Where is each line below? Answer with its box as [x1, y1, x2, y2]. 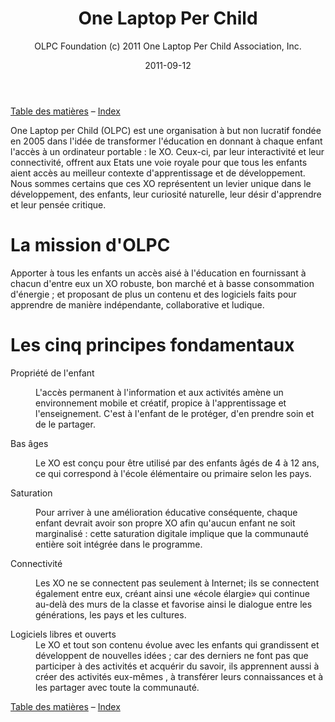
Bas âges [10, 437, 49, 449]
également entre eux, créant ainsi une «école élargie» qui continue [35, 587, 310, 599]
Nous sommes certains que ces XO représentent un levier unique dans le [10, 177, 312, 189]
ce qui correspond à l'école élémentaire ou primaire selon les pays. [35, 467, 312, 479]
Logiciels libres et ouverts [10, 628, 117, 640]
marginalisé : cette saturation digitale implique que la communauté [35, 527, 309, 539]
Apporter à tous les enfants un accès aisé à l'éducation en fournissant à [10, 267, 307, 279]
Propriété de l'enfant [10, 367, 95, 379]
